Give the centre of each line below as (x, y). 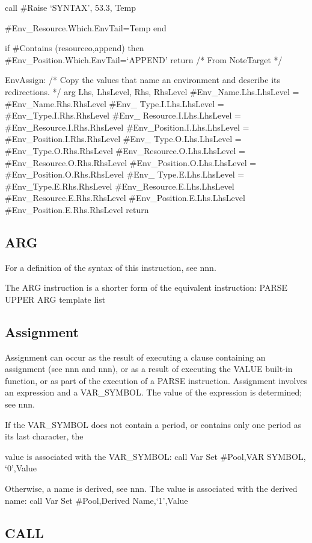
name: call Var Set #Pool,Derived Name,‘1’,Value (96, 500)
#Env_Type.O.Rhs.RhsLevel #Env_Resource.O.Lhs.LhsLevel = (125, 150)
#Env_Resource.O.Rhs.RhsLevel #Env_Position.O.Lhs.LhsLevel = (131, 162)
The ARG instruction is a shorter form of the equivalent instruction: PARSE (146, 287)
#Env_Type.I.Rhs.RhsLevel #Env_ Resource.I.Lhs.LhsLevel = (123, 115)
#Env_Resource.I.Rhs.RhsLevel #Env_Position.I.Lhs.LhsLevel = (127, 127)
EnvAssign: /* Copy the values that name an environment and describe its (142, 80)
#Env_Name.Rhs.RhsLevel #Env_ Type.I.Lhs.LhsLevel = (115, 103)
